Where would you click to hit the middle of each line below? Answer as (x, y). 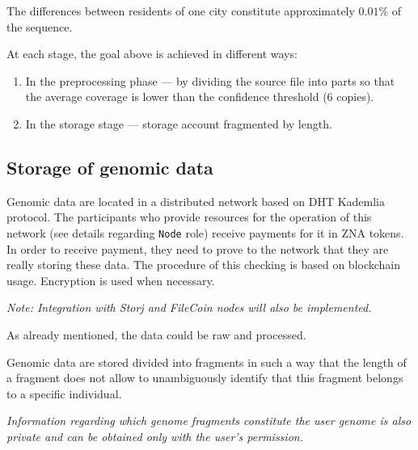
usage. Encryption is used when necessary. (111, 280)
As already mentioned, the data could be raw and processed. (156, 334)
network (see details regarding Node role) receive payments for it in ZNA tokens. (205, 232)
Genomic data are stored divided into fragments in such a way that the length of (207, 362)
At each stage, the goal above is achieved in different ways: (152, 54)
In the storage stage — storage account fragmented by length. (179, 123)
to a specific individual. (64, 393)
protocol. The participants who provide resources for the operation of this (189, 217)
